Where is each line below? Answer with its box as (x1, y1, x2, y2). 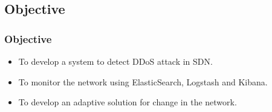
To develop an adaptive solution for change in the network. (18, 96, 237, 108)
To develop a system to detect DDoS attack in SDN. (18, 55, 213, 67)
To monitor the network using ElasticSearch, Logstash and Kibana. (18, 75, 268, 88)
